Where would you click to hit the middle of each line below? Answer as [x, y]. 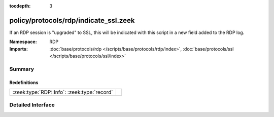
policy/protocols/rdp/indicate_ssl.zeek [72, 20]
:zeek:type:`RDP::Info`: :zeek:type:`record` [63, 92]
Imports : [19, 49]
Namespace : [23, 42]
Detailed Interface [32, 105]
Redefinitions [24, 82]
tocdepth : [20, 6]
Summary [22, 69]
